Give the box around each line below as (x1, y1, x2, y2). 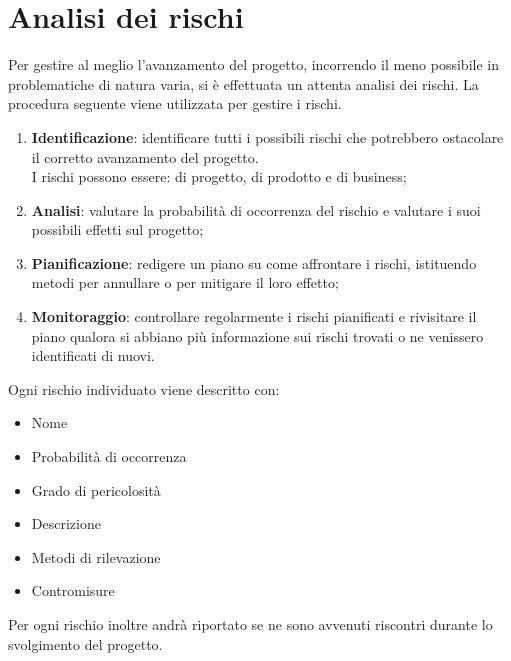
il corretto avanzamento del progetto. (31, 146, 259, 167)
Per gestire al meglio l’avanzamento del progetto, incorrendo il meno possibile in (8, 54, 499, 75)
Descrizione (31, 513, 101, 534)
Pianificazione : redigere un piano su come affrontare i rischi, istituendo (31, 252, 477, 273)
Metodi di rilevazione (31, 546, 161, 567)
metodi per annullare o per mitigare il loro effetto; (31, 272, 339, 293)
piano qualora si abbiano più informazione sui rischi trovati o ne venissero (31, 325, 484, 346)
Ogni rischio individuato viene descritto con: (8, 378, 280, 399)
